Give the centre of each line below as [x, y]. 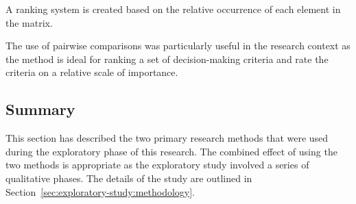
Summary [40, 109]
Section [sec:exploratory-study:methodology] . [100, 191]
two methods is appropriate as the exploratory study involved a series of [157, 165]
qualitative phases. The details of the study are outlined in [129, 178]
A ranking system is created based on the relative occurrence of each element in [173, 9]
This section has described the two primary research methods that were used [167, 138]
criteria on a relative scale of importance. [92, 72]
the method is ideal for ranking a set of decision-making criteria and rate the [167, 59]
